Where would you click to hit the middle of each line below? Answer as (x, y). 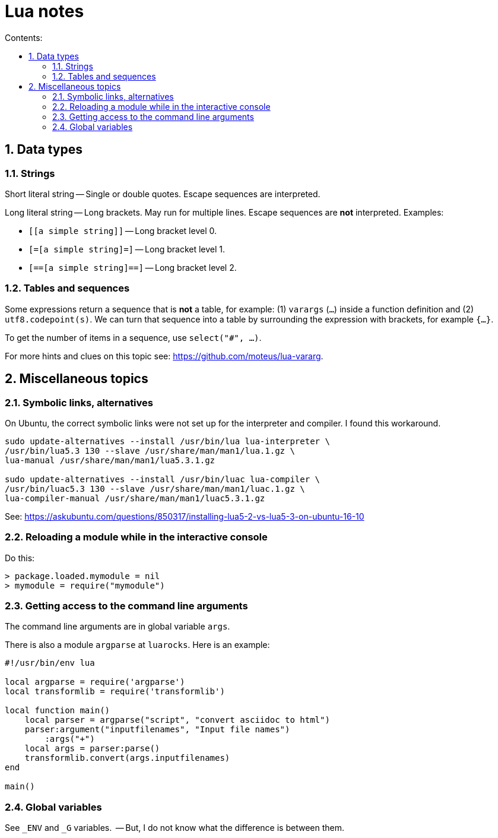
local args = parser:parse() (92, 749)
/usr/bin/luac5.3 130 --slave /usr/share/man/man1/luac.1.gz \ (155, 488)
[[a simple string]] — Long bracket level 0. (123, 230)
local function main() (58, 711)
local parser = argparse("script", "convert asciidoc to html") (177, 720)
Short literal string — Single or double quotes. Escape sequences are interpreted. (163, 194)
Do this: (20, 558)
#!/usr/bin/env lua (50, 663)
